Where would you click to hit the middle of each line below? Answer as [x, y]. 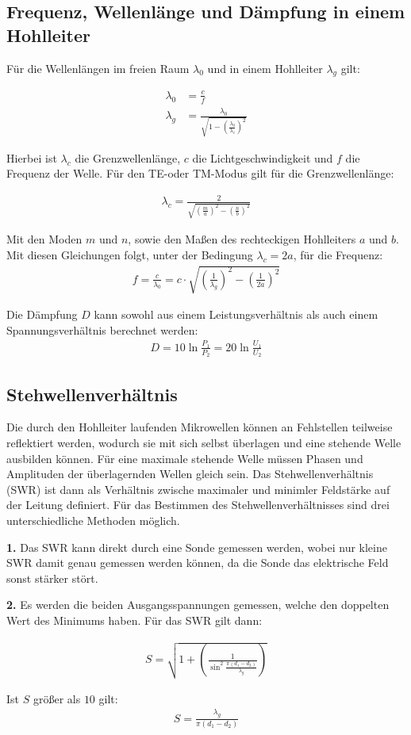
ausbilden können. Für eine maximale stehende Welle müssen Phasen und [185, 458]
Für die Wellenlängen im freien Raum [98, 68]
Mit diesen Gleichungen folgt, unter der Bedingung [130, 254]
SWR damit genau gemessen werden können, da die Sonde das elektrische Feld [198, 563]
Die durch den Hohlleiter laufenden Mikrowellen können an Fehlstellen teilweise [200, 427]
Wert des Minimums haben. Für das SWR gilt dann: [134, 620]
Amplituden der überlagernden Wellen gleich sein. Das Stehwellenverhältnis [190, 474]
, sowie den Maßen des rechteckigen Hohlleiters [242, 239]
